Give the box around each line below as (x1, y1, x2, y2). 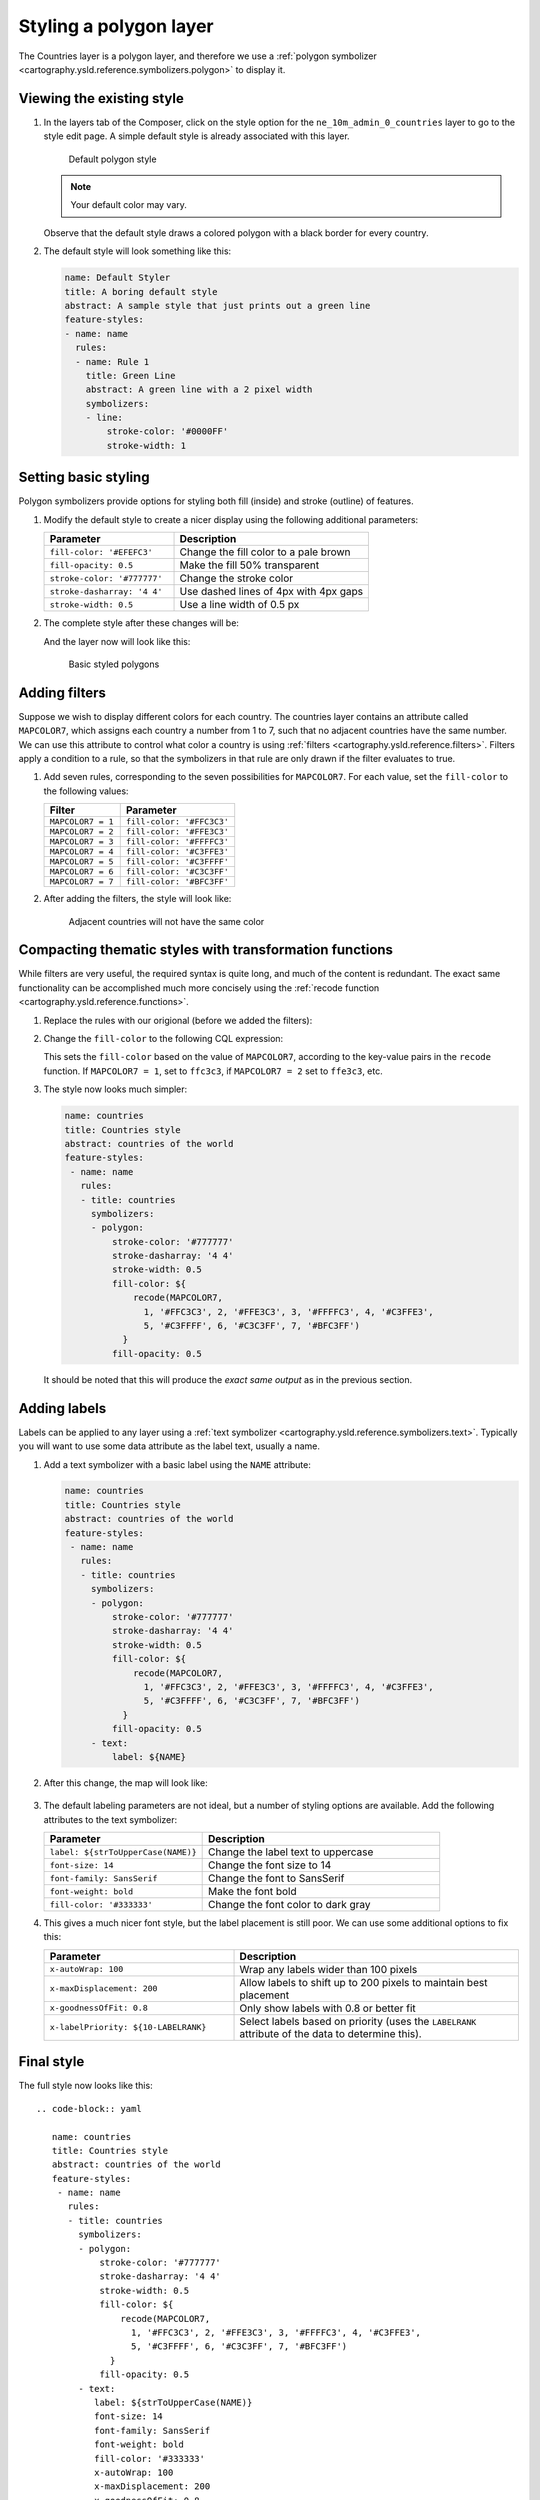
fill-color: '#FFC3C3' (125, 816, 229, 827)
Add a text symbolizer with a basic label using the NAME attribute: (43, 1458, 312, 1470)
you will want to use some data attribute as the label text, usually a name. (18, 1440, 320, 1452)
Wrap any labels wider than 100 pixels (239, 1962, 418, 1976)
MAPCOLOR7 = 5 (49, 856, 114, 867)
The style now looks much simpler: (43, 1083, 188, 1095)
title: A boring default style (64, 286, 219, 297)
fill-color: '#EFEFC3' (49, 546, 154, 557)
